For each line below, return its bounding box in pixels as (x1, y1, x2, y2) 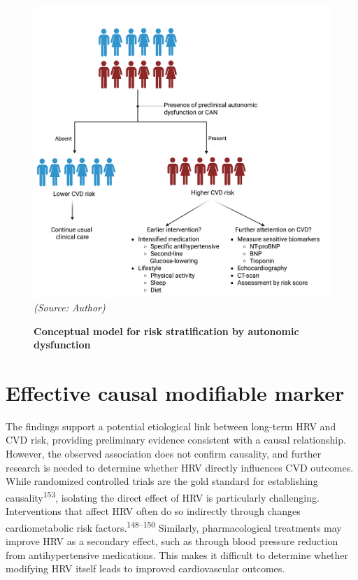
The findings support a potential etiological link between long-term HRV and (6, 418, 336, 433)
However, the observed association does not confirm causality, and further (6, 446, 322, 461)
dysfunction (34, 337, 91, 352)
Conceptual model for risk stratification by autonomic (34, 323, 299, 338)
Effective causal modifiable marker (6, 378, 345, 406)
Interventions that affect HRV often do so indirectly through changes (6, 504, 301, 518)
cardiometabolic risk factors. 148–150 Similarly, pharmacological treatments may (6, 518, 342, 535)
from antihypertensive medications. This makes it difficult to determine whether (6, 547, 349, 562)
